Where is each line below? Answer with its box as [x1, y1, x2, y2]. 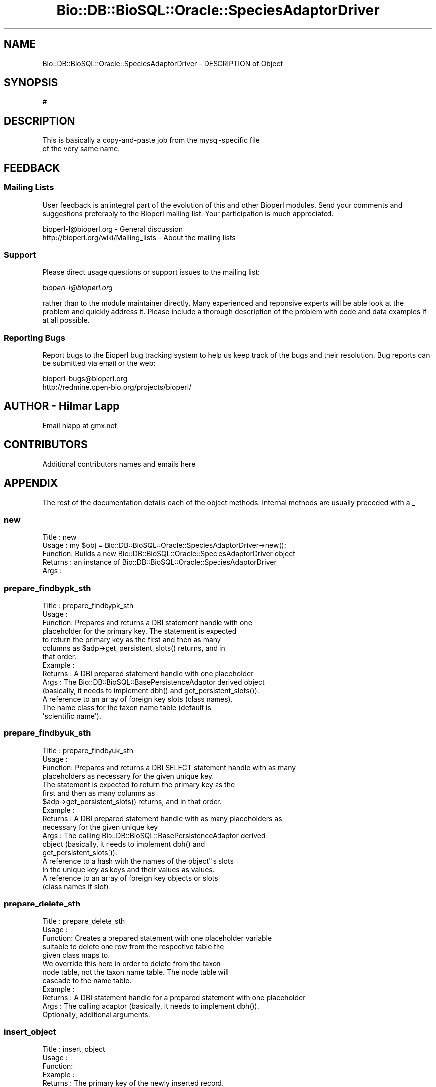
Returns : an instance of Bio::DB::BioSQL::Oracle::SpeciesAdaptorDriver [42, 558, 277, 567]
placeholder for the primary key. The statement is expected [42, 627, 237, 636]
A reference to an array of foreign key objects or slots [42, 873, 218, 882]
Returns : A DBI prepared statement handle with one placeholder [42, 669, 254, 678]
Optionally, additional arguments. [42, 1010, 150, 1019]
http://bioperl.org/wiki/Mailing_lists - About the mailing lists [42, 233, 236, 242]
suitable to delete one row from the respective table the [42, 942, 224, 951]
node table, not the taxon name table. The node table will [42, 967, 229, 976]
